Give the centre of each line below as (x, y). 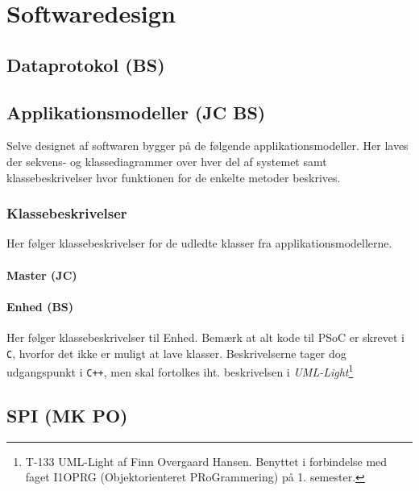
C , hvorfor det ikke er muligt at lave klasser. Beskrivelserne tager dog (176, 353)
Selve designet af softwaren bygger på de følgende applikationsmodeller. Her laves (207, 146)
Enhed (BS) (40, 306)
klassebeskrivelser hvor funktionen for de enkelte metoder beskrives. (174, 177)
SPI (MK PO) (67, 415)
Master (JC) (42, 275)
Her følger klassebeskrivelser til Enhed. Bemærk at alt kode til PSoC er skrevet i (205, 337)
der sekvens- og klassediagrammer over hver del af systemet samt (167, 161)
